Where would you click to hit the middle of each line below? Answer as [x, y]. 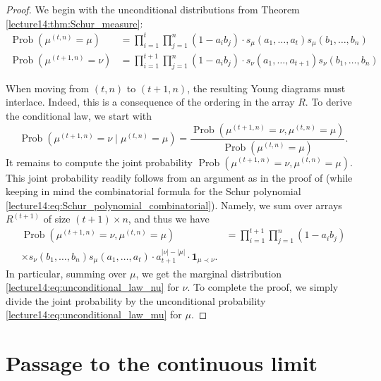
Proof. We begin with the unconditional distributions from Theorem [153, 9]
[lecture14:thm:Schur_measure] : [74, 23]
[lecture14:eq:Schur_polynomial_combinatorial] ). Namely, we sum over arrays [174, 205]
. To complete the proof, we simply [263, 287]
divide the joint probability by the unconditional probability [136, 300]
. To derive [328, 102]
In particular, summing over [66, 273]
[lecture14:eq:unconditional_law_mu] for [94, 314]
